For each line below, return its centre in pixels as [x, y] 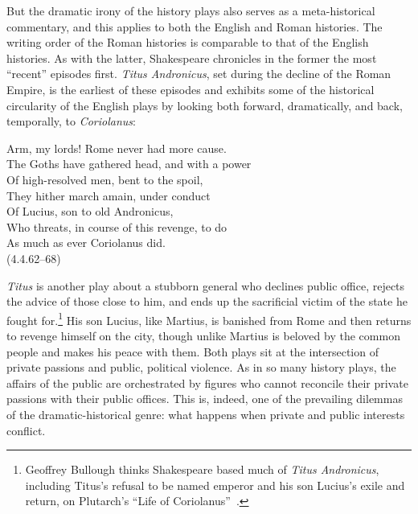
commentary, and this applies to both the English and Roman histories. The [195, 26]
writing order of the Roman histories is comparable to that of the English [188, 42]
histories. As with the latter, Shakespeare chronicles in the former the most [192, 58]
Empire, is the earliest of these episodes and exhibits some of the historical [191, 89]
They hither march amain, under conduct [109, 195]
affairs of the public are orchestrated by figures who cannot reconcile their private [207, 382]
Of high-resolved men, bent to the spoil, [105, 179]
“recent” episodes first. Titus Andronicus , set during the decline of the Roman [199, 74]
